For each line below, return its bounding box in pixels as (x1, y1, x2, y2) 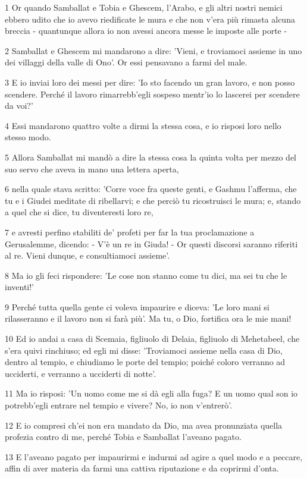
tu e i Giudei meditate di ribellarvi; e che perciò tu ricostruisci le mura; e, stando (5, 194, 301, 206)
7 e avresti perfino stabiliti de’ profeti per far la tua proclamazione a (5, 225, 255, 238)
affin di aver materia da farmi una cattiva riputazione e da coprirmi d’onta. (5, 462, 279, 474)
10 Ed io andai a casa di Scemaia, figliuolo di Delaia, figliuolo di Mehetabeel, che (5, 332, 300, 345)
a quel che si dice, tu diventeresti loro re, (5, 206, 153, 218)
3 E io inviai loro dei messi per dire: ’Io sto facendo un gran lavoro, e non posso (5, 76, 295, 88)
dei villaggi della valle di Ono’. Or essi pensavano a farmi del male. (5, 56, 248, 68)
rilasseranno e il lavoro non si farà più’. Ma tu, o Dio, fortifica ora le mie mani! (5, 312, 292, 325)
